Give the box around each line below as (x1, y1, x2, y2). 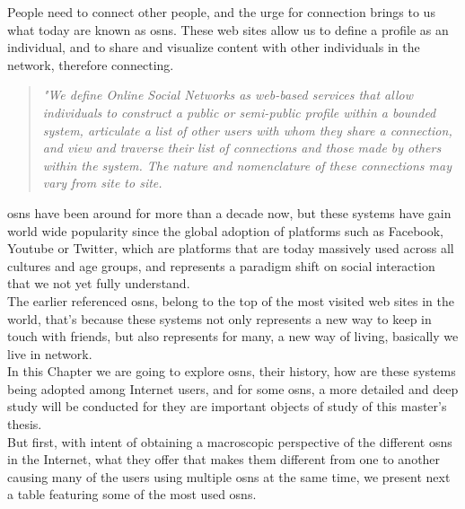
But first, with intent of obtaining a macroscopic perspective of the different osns (7, 432, 452, 451)
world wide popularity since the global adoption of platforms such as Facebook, (7, 221, 443, 240)
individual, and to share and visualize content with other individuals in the (7, 38, 420, 57)
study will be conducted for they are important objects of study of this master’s (7, 397, 447, 416)
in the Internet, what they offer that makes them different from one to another (7, 450, 441, 469)
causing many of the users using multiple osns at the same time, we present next (7, 467, 451, 486)
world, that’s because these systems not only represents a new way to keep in (7, 309, 432, 328)
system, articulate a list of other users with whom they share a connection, (42, 120, 452, 139)
